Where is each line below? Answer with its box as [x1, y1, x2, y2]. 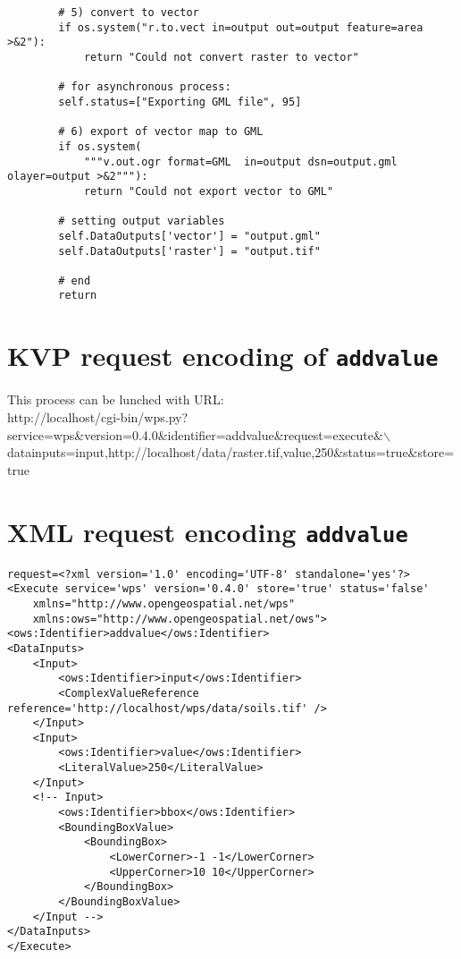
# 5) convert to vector [58, 6, 199, 19]
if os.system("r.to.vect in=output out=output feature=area [58, 21, 423, 34]
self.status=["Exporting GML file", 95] [58, 95, 302, 108]
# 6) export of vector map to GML [58, 125, 264, 139]
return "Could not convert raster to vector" [83, 50, 359, 64]
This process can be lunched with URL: [7, 390, 224, 409]
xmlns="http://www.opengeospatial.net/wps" [32, 597, 296, 610]
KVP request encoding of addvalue [7, 337, 439, 374]
